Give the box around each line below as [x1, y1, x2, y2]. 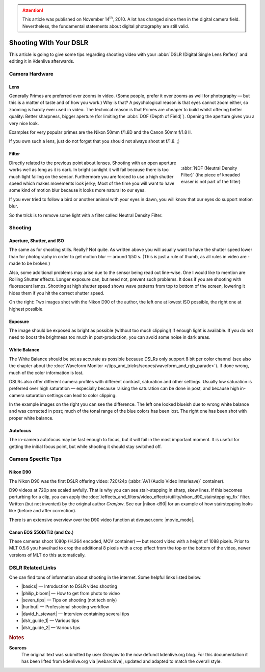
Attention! [22, 7, 44, 13]
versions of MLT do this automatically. [9, 552, 86, 558]
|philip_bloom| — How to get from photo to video [21, 590, 120, 596]
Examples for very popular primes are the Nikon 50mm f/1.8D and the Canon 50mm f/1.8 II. [9, 129, 192, 135]
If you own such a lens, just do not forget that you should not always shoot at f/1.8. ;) [9, 138, 180, 144]
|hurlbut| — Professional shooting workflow [21, 604, 109, 610]
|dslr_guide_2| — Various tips [21, 624, 80, 630]
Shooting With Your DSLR [9, 38, 88, 47]
